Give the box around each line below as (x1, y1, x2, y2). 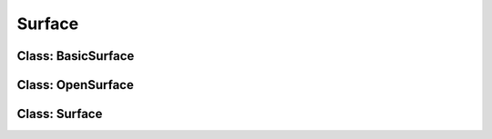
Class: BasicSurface (16, 48, 135, 64)
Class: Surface (16, 106, 103, 122)
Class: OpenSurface (16, 77, 134, 93)
